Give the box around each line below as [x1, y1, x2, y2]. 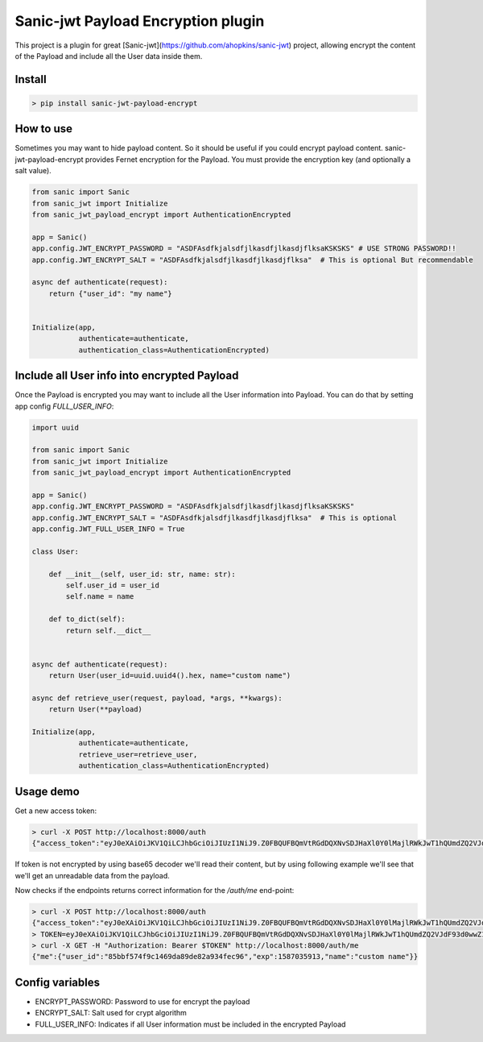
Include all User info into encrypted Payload [14, 369, 239, 383]
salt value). [14, 166, 52, 176]
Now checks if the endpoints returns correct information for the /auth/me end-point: [14, 885, 295, 895]
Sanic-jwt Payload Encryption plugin [14, 12, 265, 30]
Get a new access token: [14, 806, 97, 816]
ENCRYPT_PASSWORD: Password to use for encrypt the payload [35, 996, 250, 1007]
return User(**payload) [48, 705, 142, 714]
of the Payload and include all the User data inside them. [14, 51, 203, 60]
